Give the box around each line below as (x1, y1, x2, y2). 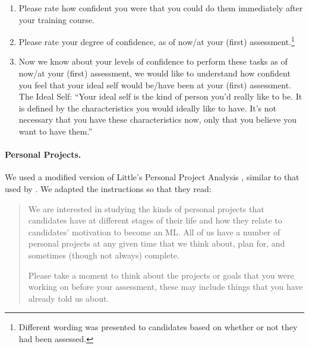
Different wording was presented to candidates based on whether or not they (18, 321, 298, 333)
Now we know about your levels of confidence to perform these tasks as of (18, 55, 288, 68)
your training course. (18, 13, 94, 25)
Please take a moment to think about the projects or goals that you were (28, 269, 294, 281)
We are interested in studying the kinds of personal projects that (28, 202, 264, 215)
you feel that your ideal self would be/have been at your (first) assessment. (18, 78, 292, 91)
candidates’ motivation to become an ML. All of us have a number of (28, 225, 280, 238)
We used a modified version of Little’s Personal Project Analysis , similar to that (5, 171, 299, 183)
